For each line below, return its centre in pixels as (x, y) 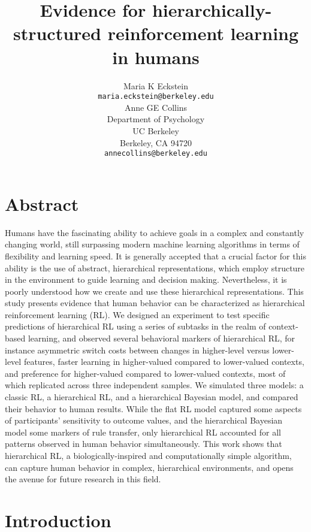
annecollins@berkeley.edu (156, 154)
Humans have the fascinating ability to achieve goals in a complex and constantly (155, 232)
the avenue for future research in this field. (83, 479)
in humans (156, 57)
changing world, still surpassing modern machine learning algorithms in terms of (152, 244)
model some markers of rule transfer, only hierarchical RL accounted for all (143, 432)
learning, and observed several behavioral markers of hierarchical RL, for (161, 338)
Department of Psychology (156, 119)
